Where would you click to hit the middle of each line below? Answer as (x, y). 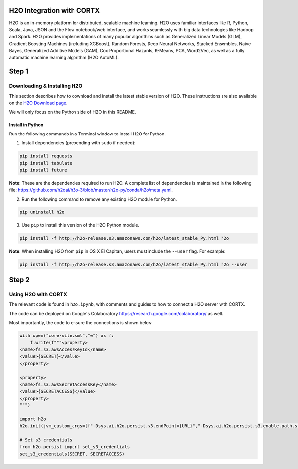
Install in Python (26, 125)
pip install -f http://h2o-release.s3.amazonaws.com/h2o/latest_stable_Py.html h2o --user (134, 264)
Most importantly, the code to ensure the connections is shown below (81, 323)
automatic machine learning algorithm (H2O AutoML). (64, 58)
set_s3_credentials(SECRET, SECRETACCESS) (72, 454)
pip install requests (46, 156)
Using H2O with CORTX (38, 294)
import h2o (33, 419)
